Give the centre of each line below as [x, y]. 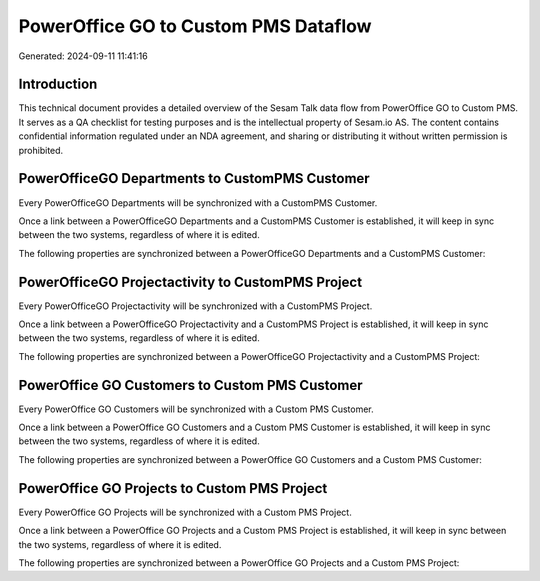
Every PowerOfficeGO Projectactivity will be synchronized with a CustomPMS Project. [195, 306]
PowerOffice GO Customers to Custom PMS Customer [191, 385]
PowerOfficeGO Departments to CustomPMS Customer [194, 178]
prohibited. [41, 150]
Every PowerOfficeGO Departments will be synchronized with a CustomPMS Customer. [198, 202]
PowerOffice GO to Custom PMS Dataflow [195, 26]
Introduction [58, 84]
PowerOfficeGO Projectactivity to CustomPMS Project [190, 281]
